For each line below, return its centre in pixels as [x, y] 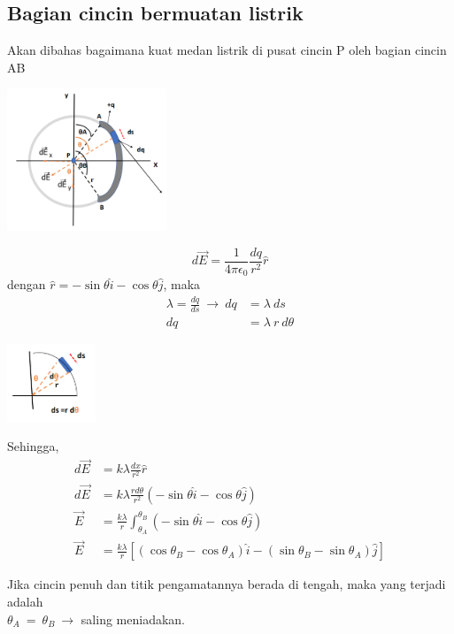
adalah [25, 601]
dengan [27, 284]
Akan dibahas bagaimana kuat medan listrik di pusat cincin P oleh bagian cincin [227, 50]
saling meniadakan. [133, 619]
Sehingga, [33, 446]
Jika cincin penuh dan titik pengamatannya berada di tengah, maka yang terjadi [227, 584]
